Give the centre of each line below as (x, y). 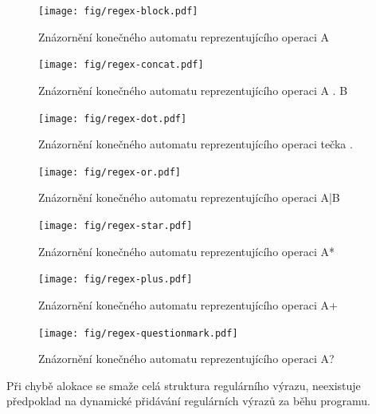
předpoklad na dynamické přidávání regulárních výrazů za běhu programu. (188, 401)
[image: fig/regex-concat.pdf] (121, 65)
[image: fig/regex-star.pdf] (116, 226)
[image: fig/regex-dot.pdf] (113, 118)
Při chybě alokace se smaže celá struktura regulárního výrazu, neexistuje (184, 385)
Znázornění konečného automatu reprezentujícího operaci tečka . (196, 144)
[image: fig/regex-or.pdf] (110, 172)
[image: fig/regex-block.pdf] (118, 11)
